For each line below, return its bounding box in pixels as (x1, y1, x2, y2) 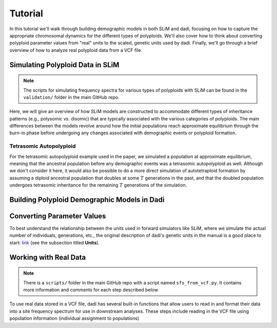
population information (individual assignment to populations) (9, 315, 140, 321)
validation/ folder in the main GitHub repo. (23, 94, 120, 100)
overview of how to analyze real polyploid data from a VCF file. (9, 47, 143, 53)
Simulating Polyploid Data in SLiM (9, 60, 120, 69)
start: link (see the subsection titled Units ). (9, 239, 100, 245)
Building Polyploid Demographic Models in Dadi (9, 195, 165, 204)
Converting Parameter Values (9, 212, 106, 220)
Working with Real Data (9, 253, 86, 261)
